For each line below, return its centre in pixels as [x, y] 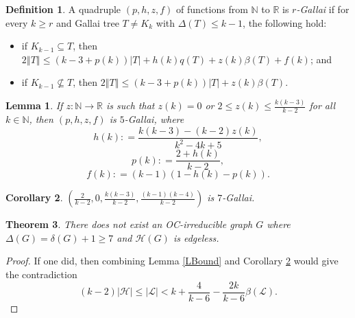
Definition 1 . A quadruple [63, 9]
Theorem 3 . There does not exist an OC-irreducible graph [129, 224]
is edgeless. [196, 237]
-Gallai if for [323, 9]
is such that [130, 105]
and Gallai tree [87, 22]
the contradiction [41, 274]
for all [322, 105]
